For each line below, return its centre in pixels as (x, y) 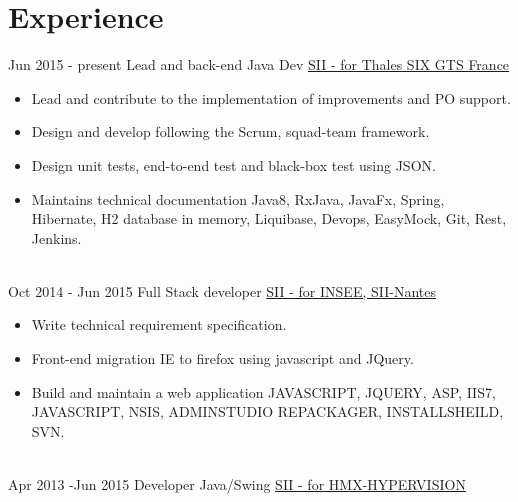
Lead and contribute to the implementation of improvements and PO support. (271, 97)
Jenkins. (56, 237)
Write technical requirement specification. (159, 324)
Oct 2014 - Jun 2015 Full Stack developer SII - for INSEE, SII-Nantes (222, 290)
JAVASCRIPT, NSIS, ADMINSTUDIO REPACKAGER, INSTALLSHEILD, (267, 411)
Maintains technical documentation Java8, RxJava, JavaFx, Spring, (238, 198)
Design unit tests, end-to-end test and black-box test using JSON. (233, 164)
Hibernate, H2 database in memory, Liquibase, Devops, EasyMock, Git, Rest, (269, 218)
